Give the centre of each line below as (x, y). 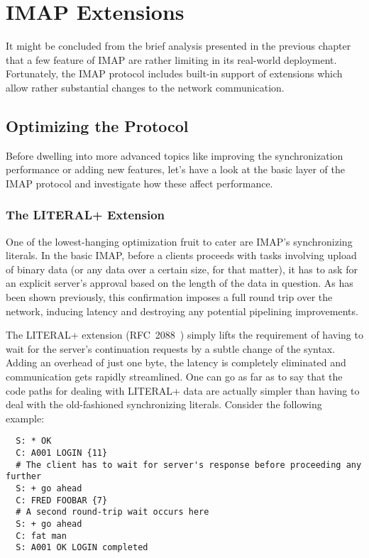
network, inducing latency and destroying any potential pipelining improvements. (182, 311)
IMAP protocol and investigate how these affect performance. (139, 183)
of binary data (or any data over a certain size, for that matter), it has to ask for (182, 269)
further (24, 477)
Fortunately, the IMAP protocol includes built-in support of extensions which (174, 73)
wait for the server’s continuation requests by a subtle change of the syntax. (171, 348)
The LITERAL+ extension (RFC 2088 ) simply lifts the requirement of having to (184, 335)
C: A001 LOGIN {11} (62, 453)
